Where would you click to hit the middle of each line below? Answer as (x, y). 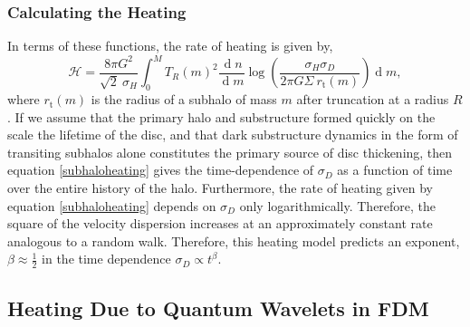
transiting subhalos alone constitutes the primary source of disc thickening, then (230, 152)
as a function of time (395, 170)
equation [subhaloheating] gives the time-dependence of (161, 170)
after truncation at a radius (373, 99)
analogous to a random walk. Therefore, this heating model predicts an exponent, (234, 240)
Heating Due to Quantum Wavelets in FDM (218, 308)
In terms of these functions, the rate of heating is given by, (170, 46)
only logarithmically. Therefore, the (338, 205)
